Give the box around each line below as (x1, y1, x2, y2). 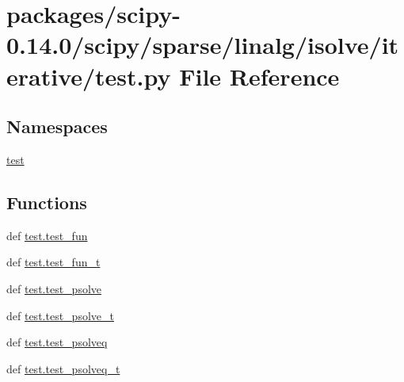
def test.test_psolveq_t (6, 360, 120, 376)
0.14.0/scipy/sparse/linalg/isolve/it (6, 29, 399, 61)
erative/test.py (6, 59, 171, 92)
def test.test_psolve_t (6, 307, 114, 323)
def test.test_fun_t (6, 254, 101, 270)
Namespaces (6, 114, 108, 139)
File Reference (179, 59, 340, 92)
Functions (6, 189, 87, 214)
